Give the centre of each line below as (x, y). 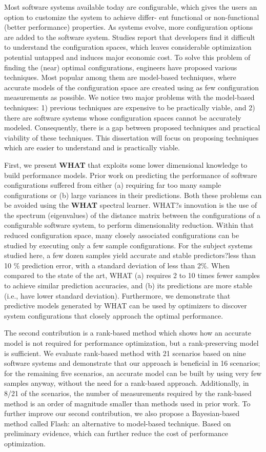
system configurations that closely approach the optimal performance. (114, 315)
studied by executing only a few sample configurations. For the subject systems (128, 245)
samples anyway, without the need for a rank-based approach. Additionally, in (127, 383)
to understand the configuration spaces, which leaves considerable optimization (128, 47)
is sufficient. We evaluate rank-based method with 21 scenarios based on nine (125, 353)
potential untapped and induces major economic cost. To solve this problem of (127, 57)
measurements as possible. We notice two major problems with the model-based (129, 97)
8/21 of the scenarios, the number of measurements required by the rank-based (128, 393)
